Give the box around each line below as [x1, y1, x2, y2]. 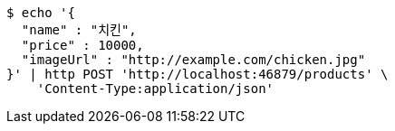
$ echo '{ [6, 5, 75, 20]
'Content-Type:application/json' [36, 81, 275, 96]
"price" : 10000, [21, 38, 144, 52]
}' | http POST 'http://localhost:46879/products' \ [6, 67, 389, 81]
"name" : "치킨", [21, 23, 137, 37]
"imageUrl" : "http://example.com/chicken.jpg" [21, 52, 366, 67]
